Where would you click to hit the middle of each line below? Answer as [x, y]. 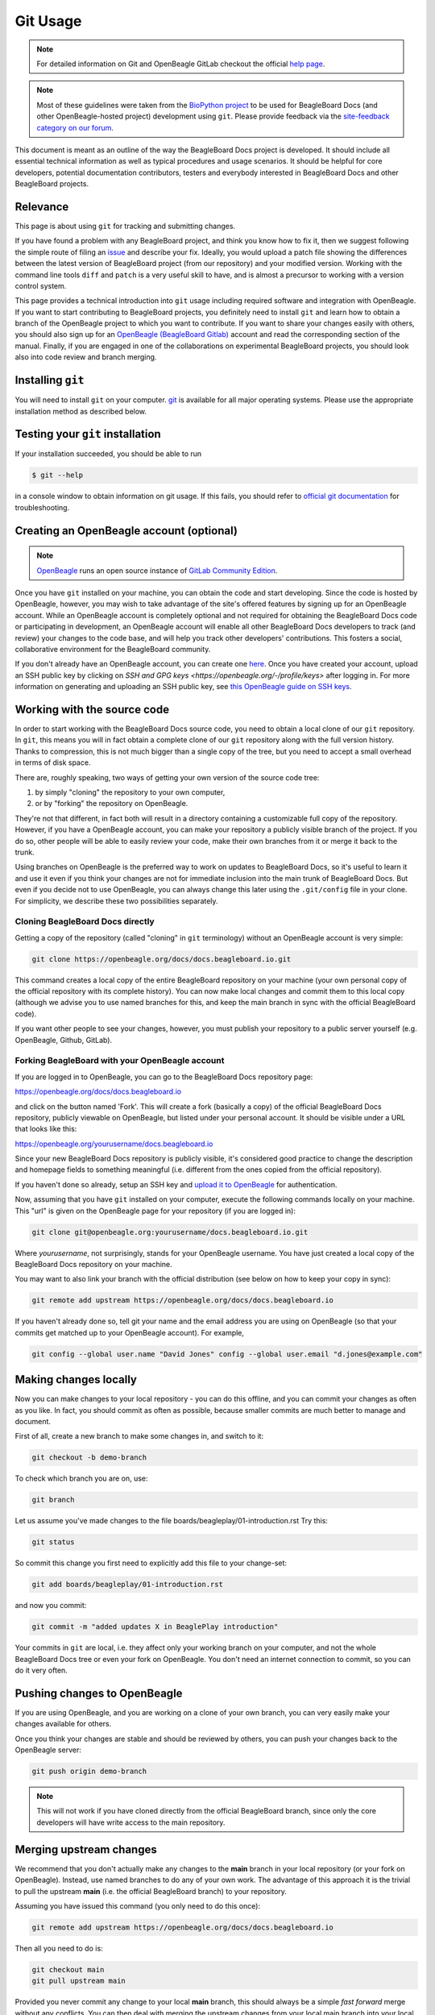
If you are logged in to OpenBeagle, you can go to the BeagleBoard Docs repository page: [164, 1077]
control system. [41, 285]
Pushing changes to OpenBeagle [99, 1693]
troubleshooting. [42, 507]
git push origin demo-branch [89, 1772]
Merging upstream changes [86, 1849]
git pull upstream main [79, 1981]
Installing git [50, 380]
